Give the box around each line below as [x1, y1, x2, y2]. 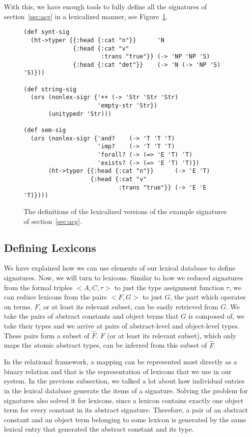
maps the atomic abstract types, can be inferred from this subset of [4, 340, 207, 350]
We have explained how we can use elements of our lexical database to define [4, 263, 236, 273]
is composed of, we [188, 311, 245, 321]
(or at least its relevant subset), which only [107, 330, 236, 340]
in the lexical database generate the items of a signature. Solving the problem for [4, 385, 248, 395]
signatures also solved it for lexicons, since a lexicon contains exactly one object [4, 395, 244, 405]
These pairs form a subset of [4, 330, 89, 340]
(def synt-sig [24, 28, 70, 36]
